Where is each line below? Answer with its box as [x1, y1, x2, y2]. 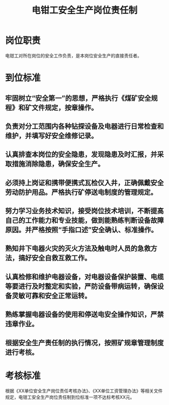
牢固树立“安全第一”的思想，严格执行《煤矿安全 [5, 94, 151, 103]
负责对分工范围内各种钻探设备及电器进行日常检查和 [5, 122, 164, 130]
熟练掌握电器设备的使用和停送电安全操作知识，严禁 [5, 310, 164, 319]
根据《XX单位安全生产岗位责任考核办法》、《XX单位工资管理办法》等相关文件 [5, 387, 163, 394]
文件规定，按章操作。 [31, 103, 98, 112]
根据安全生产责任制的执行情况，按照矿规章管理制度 [5, 338, 164, 347]
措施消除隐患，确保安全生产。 [12, 160, 105, 168]
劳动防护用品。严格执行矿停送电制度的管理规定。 [5, 188, 157, 196]
